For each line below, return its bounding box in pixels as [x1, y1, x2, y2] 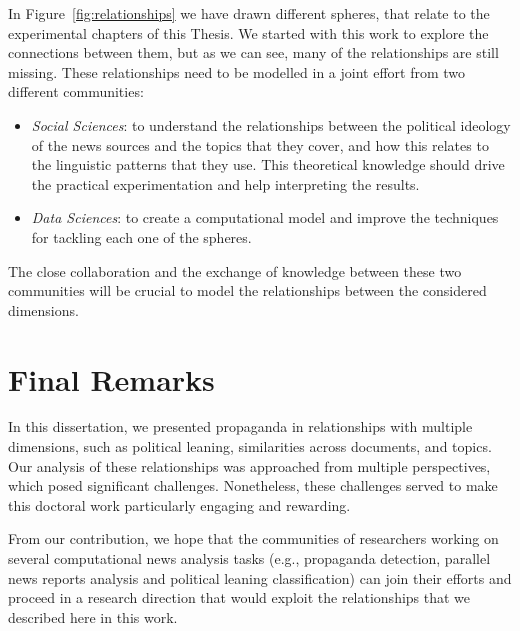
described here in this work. [8, 606, 178, 627]
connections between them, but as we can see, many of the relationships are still [8, 42, 499, 63]
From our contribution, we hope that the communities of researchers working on [8, 528, 499, 549]
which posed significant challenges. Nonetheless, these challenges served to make [8, 475, 498, 496]
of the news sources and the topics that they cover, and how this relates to [31, 134, 489, 155]
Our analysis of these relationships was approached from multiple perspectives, [8, 455, 491, 476]
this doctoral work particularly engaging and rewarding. [8, 494, 351, 515]
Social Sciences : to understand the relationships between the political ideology [31, 114, 511, 135]
